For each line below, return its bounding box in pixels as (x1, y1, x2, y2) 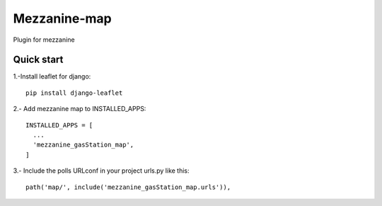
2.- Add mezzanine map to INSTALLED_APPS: (13, 105, 146, 113)
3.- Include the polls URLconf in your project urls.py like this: (13, 166, 190, 175)
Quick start (13, 54, 64, 66)
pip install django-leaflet (25, 88, 123, 97)
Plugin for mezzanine (13, 35, 75, 44)
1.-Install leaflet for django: (13, 72, 91, 81)
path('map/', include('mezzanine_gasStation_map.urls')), (25, 183, 231, 191)
